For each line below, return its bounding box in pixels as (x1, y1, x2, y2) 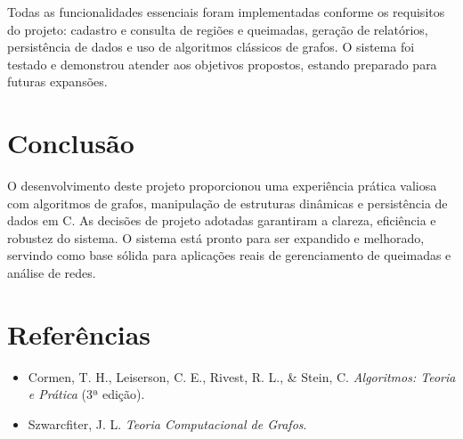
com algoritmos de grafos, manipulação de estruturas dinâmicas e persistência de (7, 193, 448, 212)
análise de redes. (7, 264, 96, 282)
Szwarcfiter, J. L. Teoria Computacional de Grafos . (28, 414, 307, 433)
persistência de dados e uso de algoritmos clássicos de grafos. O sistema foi (7, 37, 415, 56)
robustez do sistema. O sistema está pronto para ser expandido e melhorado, (7, 228, 425, 247)
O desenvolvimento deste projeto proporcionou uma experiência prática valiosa (7, 176, 437, 195)
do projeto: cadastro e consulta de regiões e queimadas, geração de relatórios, (7, 20, 428, 38)
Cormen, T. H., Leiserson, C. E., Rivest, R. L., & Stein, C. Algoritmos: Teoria (28, 367, 456, 386)
